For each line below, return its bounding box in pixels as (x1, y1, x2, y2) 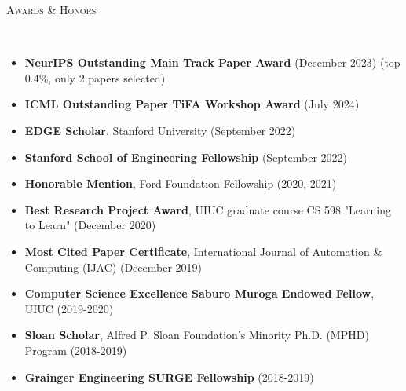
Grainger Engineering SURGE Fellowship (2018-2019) (24, 368, 314, 385)
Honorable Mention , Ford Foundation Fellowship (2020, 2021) (24, 175, 337, 192)
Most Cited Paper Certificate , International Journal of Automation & (24, 243, 382, 259)
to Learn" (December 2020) (24, 217, 156, 233)
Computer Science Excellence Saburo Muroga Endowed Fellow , (24, 285, 375, 301)
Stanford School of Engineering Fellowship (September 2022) (24, 148, 348, 165)
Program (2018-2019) (24, 342, 127, 358)
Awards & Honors (6, 2, 97, 17)
